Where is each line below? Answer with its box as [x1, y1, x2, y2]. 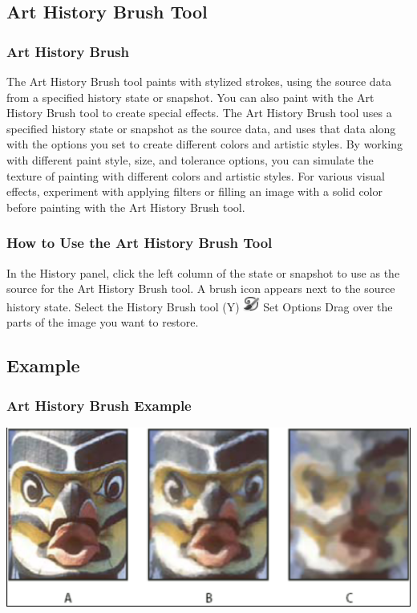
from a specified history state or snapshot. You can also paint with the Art [6, 88, 374, 105]
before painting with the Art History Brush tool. [6, 198, 245, 215]
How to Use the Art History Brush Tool [6, 233, 273, 253]
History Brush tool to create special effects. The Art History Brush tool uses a [6, 104, 392, 121]
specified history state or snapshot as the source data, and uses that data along [6, 120, 396, 136]
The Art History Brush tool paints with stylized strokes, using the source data [6, 73, 392, 89]
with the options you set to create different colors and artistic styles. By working [6, 136, 403, 152]
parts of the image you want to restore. [6, 314, 199, 331]
